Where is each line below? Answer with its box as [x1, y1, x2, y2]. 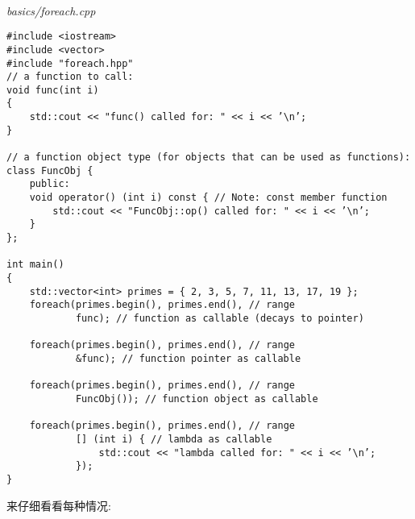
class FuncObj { [6, 164, 93, 176]
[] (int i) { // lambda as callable [75, 433, 272, 445]
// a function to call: [6, 71, 134, 83]
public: [29, 178, 70, 190]
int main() [6, 259, 64, 271]
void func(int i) [6, 84, 99, 96]
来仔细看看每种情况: [6, 496, 111, 513]
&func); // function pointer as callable [75, 352, 301, 364]
